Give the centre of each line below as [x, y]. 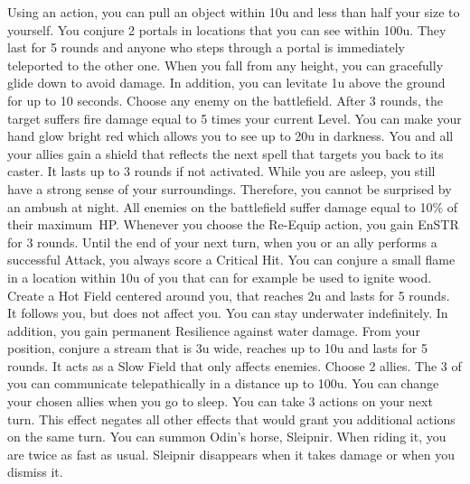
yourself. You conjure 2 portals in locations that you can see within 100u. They [227, 29]
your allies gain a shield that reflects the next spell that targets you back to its [226, 153]
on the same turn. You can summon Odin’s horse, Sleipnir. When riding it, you [227, 437]
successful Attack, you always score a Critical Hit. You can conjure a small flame [231, 260]
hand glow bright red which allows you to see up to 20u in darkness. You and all [230, 136]
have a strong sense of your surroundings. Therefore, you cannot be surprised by [230, 188]
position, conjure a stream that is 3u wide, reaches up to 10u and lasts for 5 [217, 348]
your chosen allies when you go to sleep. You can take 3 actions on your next [220, 401]
